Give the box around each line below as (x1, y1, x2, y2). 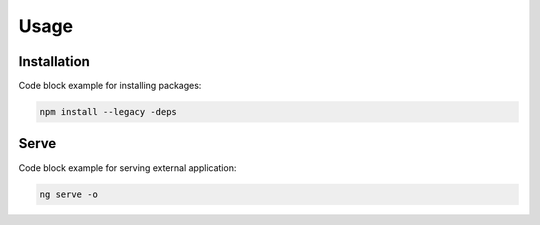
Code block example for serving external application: (18, 161, 237, 174)
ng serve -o (39, 188, 99, 200)
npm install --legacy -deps (39, 106, 177, 118)
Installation (18, 53, 90, 70)
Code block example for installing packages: (18, 80, 202, 92)
